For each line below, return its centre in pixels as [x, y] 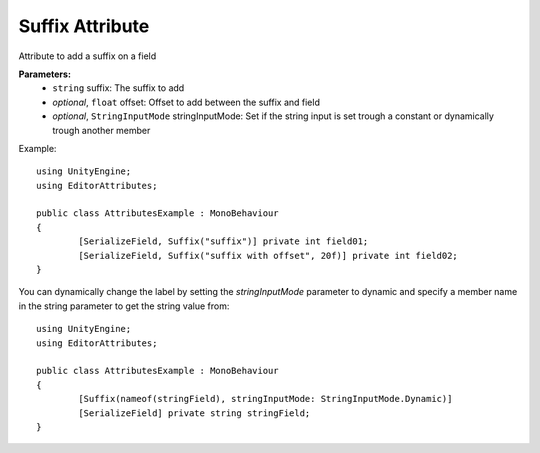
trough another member [101, 130]
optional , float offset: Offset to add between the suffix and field [186, 102]
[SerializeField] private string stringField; [194, 413]
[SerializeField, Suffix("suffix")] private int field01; [223, 241]
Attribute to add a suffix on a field [87, 56]
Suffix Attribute [84, 26]
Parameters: [45, 74]
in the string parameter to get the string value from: [124, 306]
